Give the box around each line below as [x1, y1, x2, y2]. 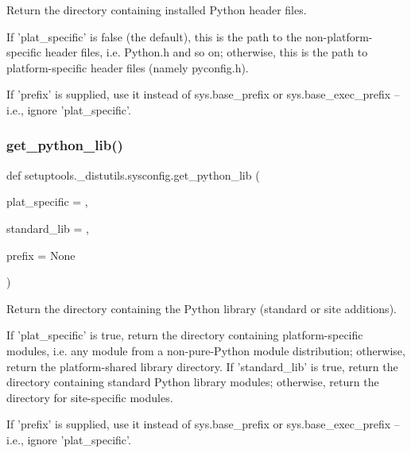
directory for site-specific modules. [6, 389, 173, 405]
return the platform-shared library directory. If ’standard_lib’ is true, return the [6, 358, 398, 374]
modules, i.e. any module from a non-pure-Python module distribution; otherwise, [6, 342, 405, 358]
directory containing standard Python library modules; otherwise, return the [6, 374, 379, 390]
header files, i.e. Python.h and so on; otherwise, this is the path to [45, 44, 368, 60]
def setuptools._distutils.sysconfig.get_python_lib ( [6, 166, 260, 183]
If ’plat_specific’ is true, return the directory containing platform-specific [6, 327, 363, 343]
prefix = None [6, 246, 76, 263]
